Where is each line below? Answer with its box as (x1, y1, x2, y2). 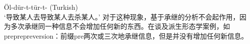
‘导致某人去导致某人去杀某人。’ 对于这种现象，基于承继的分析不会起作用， (4, 11, 240, 22)
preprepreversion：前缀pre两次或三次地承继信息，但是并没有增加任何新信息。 (4, 30, 248, 41)
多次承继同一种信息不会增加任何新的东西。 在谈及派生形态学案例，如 (10, 21, 230, 31)
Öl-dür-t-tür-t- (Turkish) (4, 2, 78, 12)
